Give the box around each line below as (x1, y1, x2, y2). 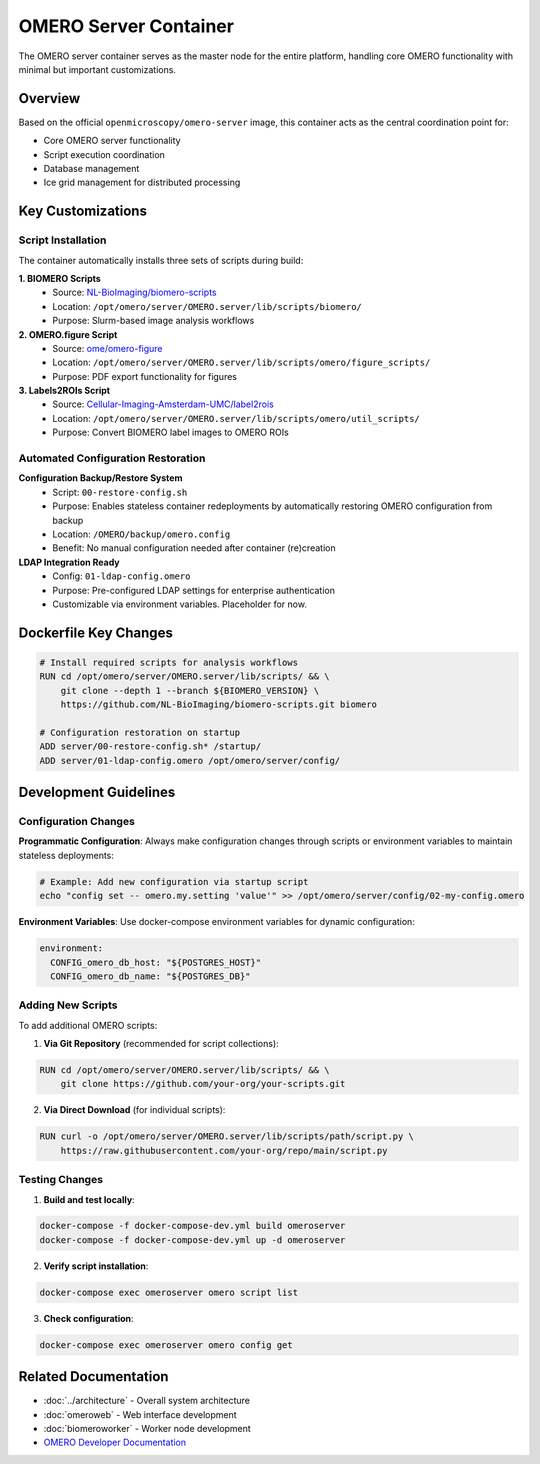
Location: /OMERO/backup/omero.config (52, 528, 231, 540)
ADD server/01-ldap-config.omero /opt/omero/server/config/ (39, 755, 341, 766)
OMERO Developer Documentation (43, 1436, 187, 1449)
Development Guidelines (18, 784, 176, 801)
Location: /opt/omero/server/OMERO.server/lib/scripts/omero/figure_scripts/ (52, 356, 431, 369)
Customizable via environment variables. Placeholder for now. (52, 598, 307, 610)
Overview (18, 90, 81, 107)
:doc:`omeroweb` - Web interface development (43, 1408, 237, 1420)
